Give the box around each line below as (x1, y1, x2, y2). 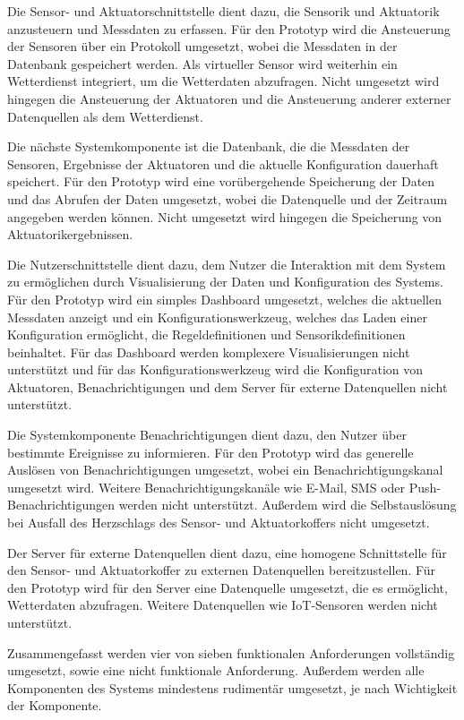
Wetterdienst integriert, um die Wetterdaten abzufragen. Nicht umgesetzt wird (7, 72, 440, 90)
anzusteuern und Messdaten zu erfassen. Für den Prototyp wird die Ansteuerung (7, 19, 451, 38)
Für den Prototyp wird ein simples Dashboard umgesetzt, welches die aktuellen (7, 289, 442, 308)
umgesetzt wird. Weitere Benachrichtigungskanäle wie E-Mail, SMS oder (7, 477, 406, 496)
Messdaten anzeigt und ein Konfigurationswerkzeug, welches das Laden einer (7, 307, 427, 326)
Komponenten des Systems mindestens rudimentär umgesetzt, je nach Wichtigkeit (7, 678, 458, 697)
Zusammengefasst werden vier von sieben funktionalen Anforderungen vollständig (7, 643, 455, 662)
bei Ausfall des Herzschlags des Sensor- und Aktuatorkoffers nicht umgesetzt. (7, 513, 430, 532)
